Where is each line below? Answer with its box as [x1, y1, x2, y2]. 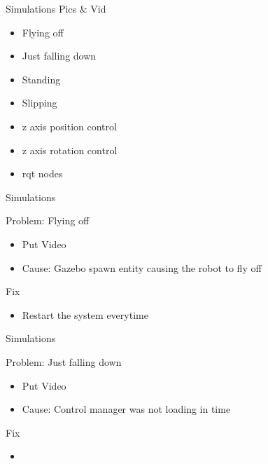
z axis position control [22, 118, 117, 133]
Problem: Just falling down [6, 354, 122, 369]
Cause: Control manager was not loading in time [22, 402, 231, 416]
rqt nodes [22, 166, 63, 181]
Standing [22, 71, 61, 86]
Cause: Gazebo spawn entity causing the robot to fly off [22, 260, 262, 275]
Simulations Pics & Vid [6, 1, 106, 15]
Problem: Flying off [6, 213, 90, 228]
